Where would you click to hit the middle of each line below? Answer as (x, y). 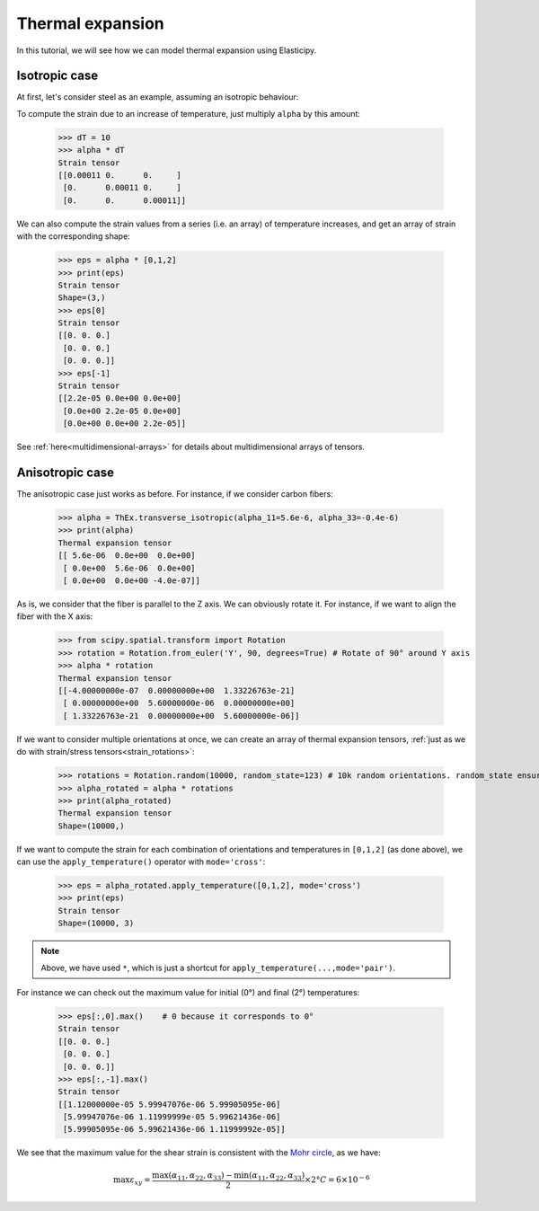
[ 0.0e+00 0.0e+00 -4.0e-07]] (132, 581)
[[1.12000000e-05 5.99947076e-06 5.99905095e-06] (169, 1104)
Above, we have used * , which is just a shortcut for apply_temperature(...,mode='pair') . (218, 968)
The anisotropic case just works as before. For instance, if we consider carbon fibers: (175, 494)
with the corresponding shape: (73, 236)
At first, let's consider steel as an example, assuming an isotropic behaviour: (158, 97)
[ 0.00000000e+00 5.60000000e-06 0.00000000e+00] (179, 703)
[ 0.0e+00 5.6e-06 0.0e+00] (130, 568)
